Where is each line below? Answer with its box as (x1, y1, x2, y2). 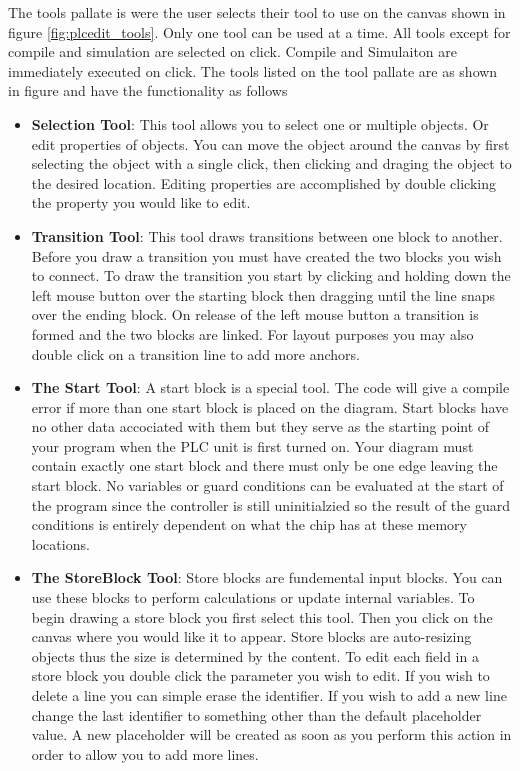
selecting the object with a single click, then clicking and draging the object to (31, 153, 512, 174)
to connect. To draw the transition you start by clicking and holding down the (31, 265, 511, 286)
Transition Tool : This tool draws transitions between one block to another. (31, 225, 503, 246)
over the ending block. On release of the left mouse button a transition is (31, 304, 479, 325)
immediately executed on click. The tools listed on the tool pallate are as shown (8, 60, 498, 81)
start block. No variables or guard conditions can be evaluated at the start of (31, 475, 504, 496)
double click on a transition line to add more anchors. (31, 343, 360, 364)
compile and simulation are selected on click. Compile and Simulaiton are (8, 41, 457, 62)
